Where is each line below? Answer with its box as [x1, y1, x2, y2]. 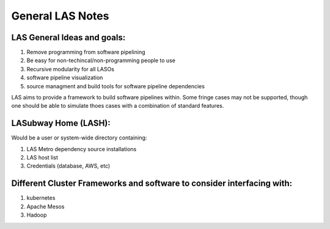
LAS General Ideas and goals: [11, 32, 126, 43]
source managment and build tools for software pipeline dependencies [26, 82, 205, 90]
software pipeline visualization [26, 74, 103, 82]
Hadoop [26, 211, 47, 219]
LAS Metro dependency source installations [26, 145, 137, 152]
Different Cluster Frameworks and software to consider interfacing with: [11, 178, 293, 189]
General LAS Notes [11, 9, 109, 23]
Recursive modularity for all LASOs [26, 65, 114, 72]
